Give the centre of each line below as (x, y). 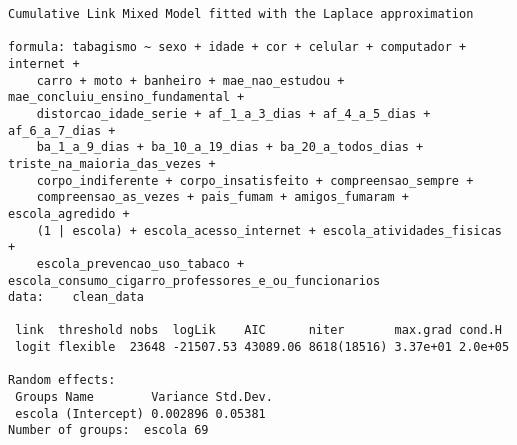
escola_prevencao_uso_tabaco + (140, 263)
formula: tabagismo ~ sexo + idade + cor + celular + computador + (237, 47)
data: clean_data (76, 297)
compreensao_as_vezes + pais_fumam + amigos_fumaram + (222, 197)
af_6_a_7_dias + (62, 130)
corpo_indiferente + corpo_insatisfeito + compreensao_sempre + (255, 180)
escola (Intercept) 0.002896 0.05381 (140, 413)
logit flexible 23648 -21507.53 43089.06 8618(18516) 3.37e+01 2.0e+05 (262, 347)
